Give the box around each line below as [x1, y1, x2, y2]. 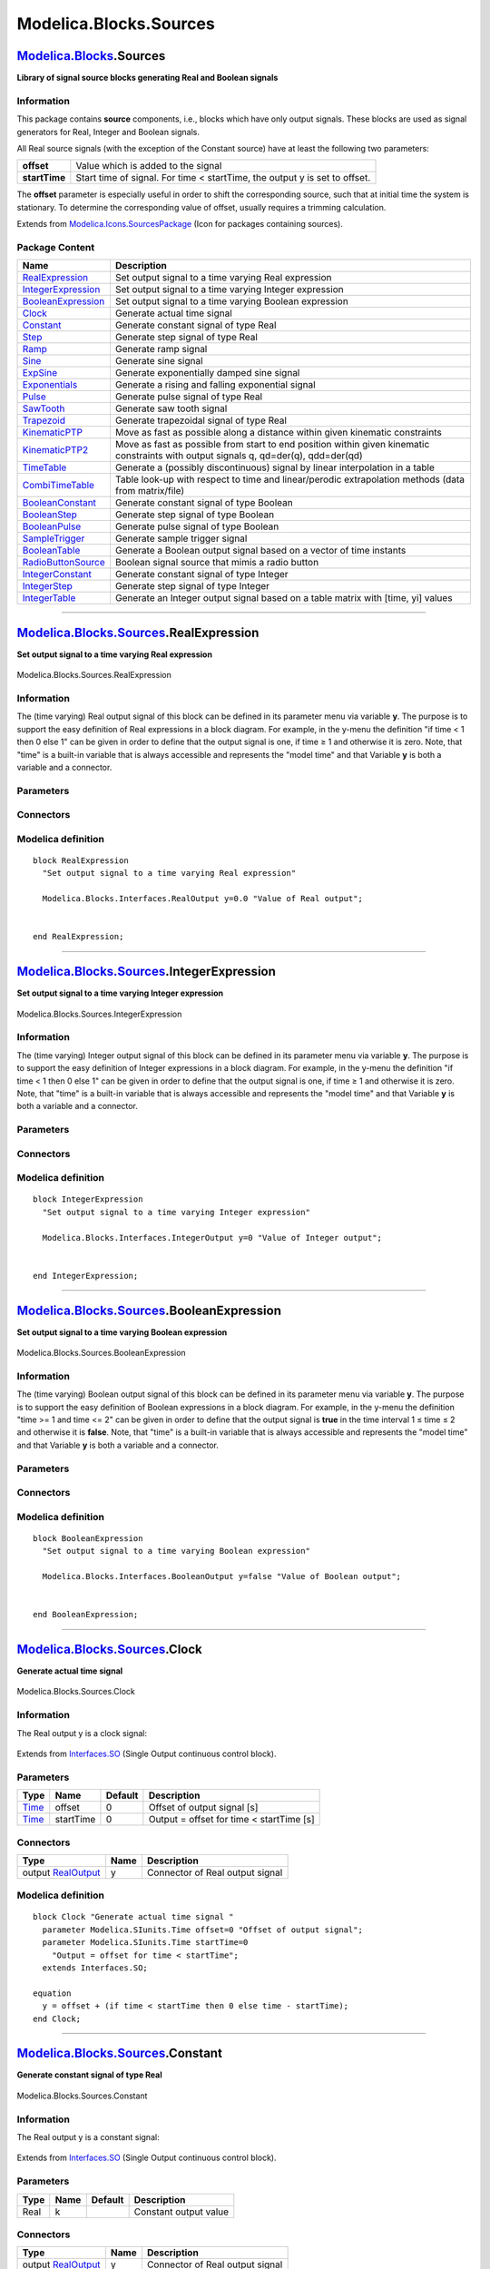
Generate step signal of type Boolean [114, 508, 275, 521]
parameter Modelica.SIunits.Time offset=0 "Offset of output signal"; [42, 1924, 363, 1935]
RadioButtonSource [22, 556, 106, 569]
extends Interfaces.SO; [42, 1963, 149, 1973]
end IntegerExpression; [33, 1271, 139, 1281]
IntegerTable [22, 592, 76, 604]
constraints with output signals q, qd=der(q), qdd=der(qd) [114, 449, 363, 462]
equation [33, 1988, 72, 1999]
